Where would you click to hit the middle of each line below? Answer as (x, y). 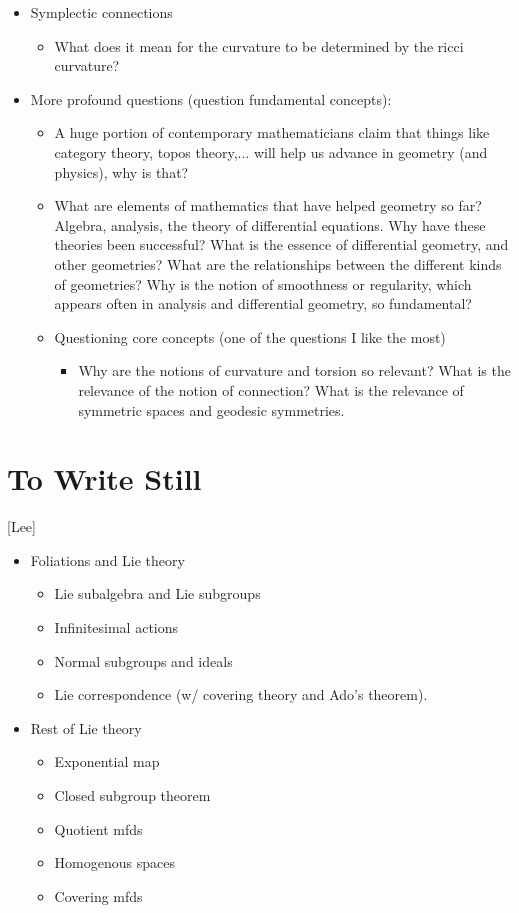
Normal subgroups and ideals (143, 660)
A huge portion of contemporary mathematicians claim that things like (272, 132)
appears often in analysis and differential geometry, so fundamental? (263, 303)
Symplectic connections (101, 12)
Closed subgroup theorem (132, 794)
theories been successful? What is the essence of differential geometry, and (281, 244)
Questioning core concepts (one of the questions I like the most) (250, 336)
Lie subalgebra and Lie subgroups (157, 593)
